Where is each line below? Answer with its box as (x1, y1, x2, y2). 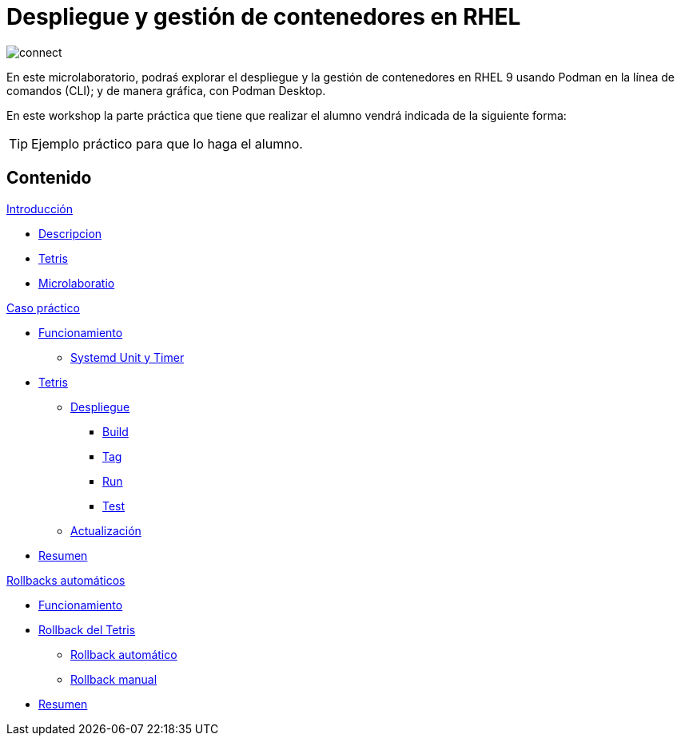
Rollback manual (70, 672, 157, 686)
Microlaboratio (38, 276, 115, 290)
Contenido (6, 168, 92, 188)
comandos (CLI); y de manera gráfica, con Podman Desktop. (6, 83, 326, 97)
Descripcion (38, 226, 102, 240)
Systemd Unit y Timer (70, 350, 185, 364)
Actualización (70, 523, 141, 538)
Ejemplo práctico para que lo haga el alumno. (31, 135, 303, 152)
